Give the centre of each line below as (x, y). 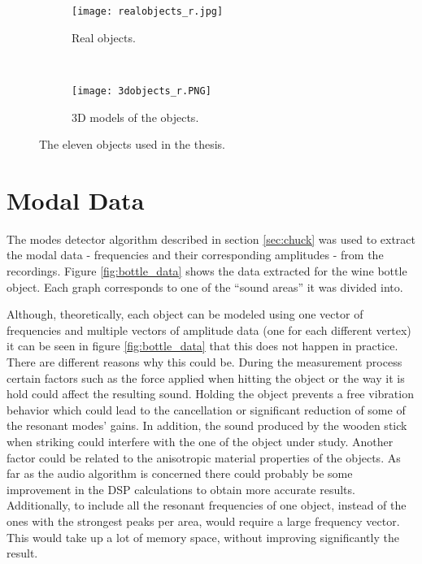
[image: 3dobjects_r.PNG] (141, 91)
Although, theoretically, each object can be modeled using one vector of (185, 314)
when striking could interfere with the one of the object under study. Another (200, 441)
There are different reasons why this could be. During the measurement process (204, 361)
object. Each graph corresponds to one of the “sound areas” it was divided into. (205, 286)
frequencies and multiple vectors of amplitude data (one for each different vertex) (209, 330)
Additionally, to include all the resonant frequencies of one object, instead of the (207, 505)
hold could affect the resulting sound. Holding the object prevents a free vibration (210, 394)
